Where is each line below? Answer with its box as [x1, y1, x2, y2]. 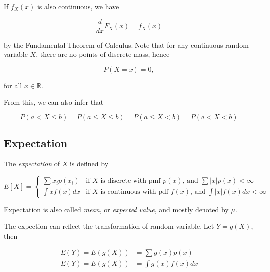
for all [4, 80, 22, 90]
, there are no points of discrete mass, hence [36, 49, 170, 59]
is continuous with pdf [100, 188, 169, 196]
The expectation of [4, 159, 60, 169]
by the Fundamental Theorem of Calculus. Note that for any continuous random [4, 39, 249, 50]
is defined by [69, 159, 109, 169]
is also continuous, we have [37, 1, 119, 11]
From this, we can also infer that [4, 97, 104, 107]
